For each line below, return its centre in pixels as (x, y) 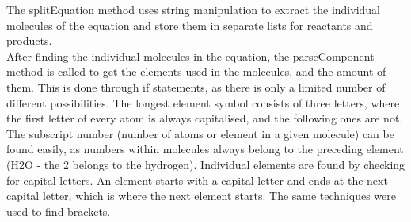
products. (29, 41)
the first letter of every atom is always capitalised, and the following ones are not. (205, 118)
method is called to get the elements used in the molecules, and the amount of (196, 71)
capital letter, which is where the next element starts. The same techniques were (202, 196)
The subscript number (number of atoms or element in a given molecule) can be (200, 133)
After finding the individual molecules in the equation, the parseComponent (190, 56)
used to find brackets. (59, 211)
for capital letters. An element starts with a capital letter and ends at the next (197, 180)
